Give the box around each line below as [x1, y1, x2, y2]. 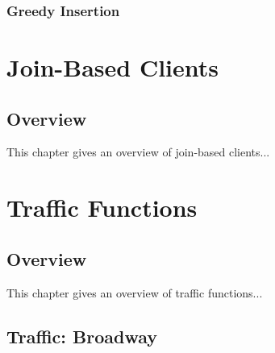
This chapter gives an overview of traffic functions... [6, 284, 263, 301]
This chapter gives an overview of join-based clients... [6, 143, 270, 160]
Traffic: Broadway [6, 323, 158, 348]
